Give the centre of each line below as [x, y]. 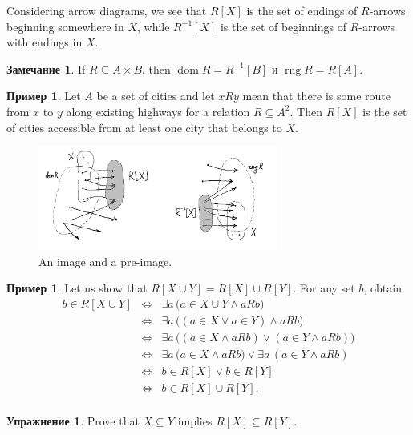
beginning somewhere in [65, 26]
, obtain [383, 288]
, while [154, 26]
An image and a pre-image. [105, 261]
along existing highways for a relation [158, 111]
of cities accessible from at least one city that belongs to [144, 127]
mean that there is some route [317, 96]
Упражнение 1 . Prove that [73, 421]
